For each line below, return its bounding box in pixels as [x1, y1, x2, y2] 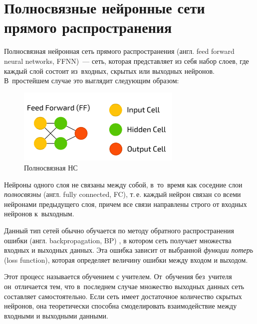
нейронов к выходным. [4, 208, 74, 219]
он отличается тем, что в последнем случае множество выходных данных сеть [4, 281, 245, 292]
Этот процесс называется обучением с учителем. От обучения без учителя [4, 271, 232, 282]
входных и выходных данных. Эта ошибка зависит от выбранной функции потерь [4, 245, 254, 255]
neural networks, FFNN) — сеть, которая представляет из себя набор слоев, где [4, 55, 249, 66]
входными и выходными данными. [4, 310, 108, 321]
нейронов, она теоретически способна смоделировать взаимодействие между [4, 301, 237, 311]
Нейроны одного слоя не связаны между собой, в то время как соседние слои [4, 179, 243, 189]
